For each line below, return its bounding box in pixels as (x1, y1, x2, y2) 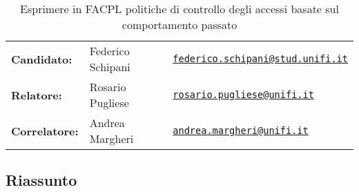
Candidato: (11, 50, 72, 67)
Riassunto (6, 169, 77, 191)
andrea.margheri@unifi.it (173, 125, 309, 136)
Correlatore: (11, 122, 79, 139)
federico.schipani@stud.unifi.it (173, 53, 348, 64)
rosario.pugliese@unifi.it (173, 89, 314, 100)
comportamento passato (122, 17, 237, 32)
